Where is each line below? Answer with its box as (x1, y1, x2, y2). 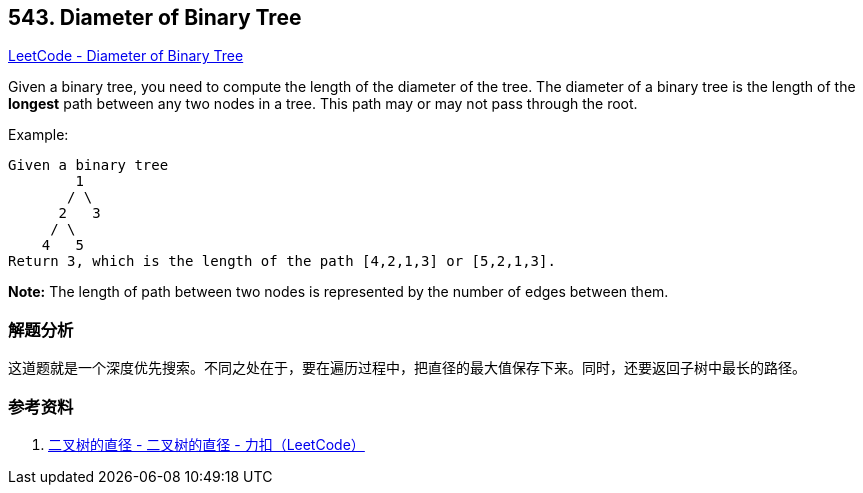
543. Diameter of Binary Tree (8, 5, 302, 30)
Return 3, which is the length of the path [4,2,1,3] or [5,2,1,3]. (8, 253, 556, 270)
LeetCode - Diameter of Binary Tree (8, 47, 244, 65)
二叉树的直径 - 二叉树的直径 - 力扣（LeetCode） (48, 435, 365, 453)
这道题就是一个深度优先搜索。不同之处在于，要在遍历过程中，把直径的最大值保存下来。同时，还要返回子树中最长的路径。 (8, 359, 806, 377)
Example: (8, 126, 69, 144)
